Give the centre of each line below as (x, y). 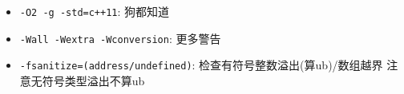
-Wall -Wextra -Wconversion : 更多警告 (120, 38)
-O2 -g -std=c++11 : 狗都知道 (95, 11)
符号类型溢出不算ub (93, 80)
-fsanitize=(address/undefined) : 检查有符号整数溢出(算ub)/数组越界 (201, 65)
